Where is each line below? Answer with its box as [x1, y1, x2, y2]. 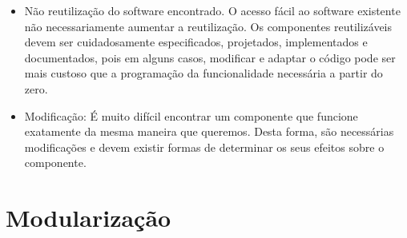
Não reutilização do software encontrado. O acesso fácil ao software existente [24, 2, 401, 18]
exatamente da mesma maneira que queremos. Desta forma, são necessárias [24, 123, 394, 140]
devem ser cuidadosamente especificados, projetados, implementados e [24, 34, 368, 50]
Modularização [6, 201, 171, 234]
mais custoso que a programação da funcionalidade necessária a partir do [24, 65, 383, 81]
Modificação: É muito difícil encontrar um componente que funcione [24, 107, 358, 124]
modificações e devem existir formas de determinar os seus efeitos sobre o [24, 138, 385, 155]
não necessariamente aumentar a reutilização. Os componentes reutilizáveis [24, 18, 393, 34]
